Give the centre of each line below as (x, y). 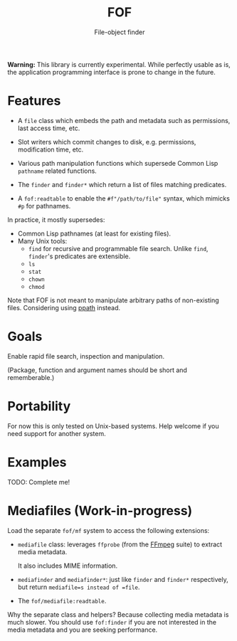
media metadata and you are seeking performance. (83, 630)
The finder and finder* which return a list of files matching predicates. (122, 184)
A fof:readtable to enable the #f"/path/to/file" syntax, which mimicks (123, 198)
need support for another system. (57, 433)
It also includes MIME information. (68, 566)
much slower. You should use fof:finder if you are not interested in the (112, 622)
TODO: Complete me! (39, 482)
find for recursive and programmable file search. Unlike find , (118, 248)
